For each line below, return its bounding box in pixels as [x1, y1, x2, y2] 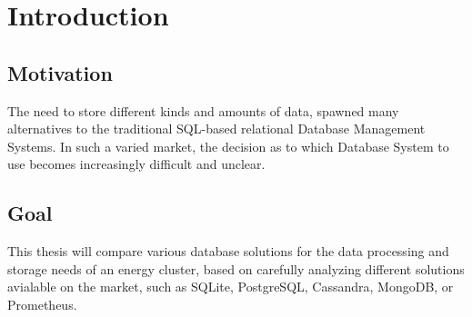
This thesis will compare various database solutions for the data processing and [7, 242, 449, 261]
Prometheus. [7, 294, 77, 313]
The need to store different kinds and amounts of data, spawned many [7, 101, 399, 120]
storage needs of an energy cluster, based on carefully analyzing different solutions [7, 259, 465, 278]
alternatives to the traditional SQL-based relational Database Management [7, 119, 426, 138]
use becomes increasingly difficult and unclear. [7, 154, 266, 173]
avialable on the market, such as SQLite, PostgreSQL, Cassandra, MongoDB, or [7, 277, 454, 296]
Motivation [7, 58, 113, 86]
